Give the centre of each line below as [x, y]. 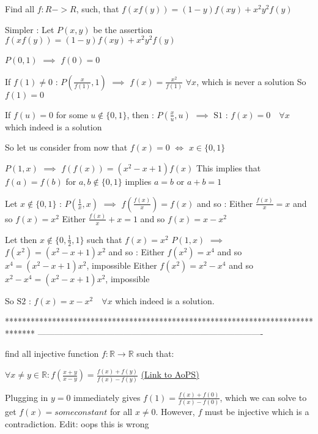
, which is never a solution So [251, 81]
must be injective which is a [257, 412]
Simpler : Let [30, 29]
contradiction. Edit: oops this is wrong [77, 423]
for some [72, 114]
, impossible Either [122, 265]
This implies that [229, 168]
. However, [175, 412]
